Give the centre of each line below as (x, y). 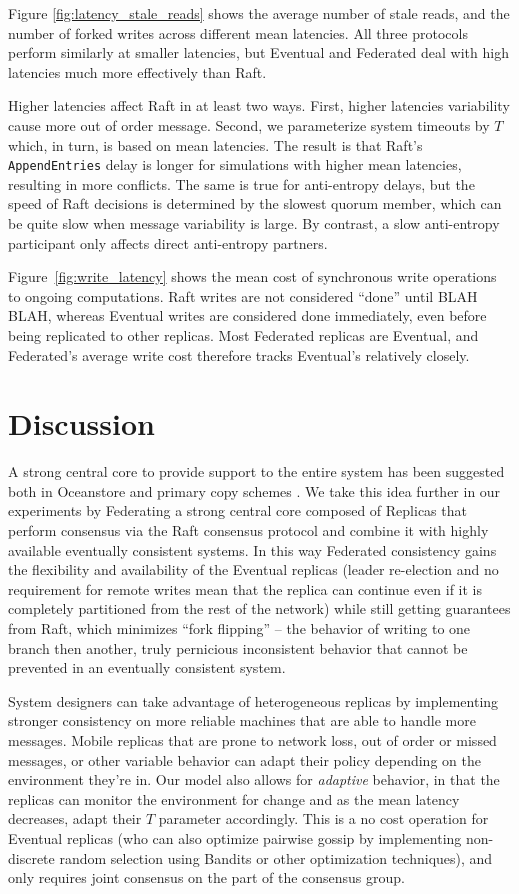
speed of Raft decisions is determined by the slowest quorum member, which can (255, 203)
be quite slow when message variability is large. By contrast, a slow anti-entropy (254, 223)
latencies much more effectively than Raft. (137, 71)
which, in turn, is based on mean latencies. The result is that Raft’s (215, 144)
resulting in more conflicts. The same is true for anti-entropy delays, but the (241, 183)
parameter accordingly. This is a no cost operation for (323, 818)
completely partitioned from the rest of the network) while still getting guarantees (259, 608)
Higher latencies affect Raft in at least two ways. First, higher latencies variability (259, 105)
